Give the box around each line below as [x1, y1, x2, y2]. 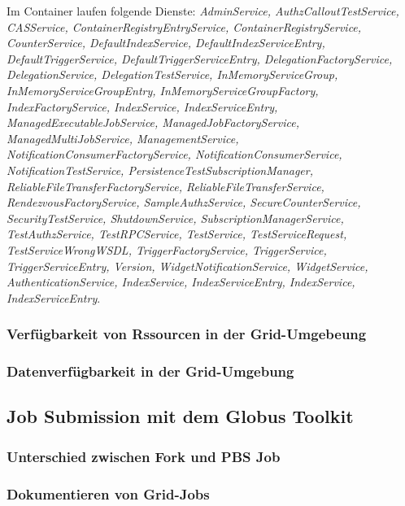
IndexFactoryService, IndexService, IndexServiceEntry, [7, 98, 278, 115]
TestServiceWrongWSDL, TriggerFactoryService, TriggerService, [7, 241, 327, 258]
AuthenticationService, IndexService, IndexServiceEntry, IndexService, [7, 273, 355, 290]
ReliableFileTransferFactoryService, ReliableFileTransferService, [7, 177, 324, 194]
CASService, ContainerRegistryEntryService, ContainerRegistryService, [7, 18, 362, 35]
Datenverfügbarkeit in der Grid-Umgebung [7, 361, 294, 382]
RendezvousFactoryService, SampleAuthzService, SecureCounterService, [7, 194, 361, 211]
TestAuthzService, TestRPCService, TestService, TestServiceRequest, [7, 225, 347, 242]
